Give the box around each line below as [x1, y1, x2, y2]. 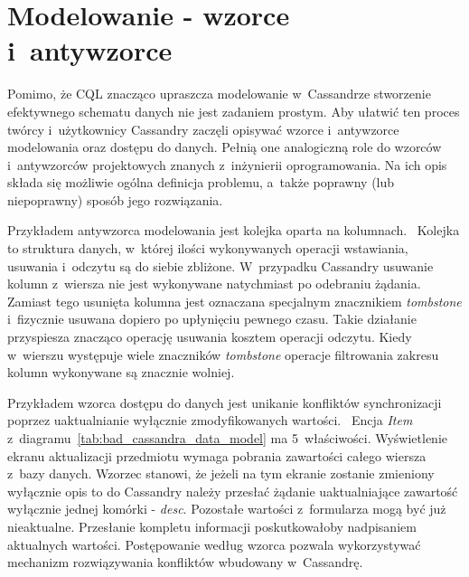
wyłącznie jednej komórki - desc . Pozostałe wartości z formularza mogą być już [7, 499, 446, 518]
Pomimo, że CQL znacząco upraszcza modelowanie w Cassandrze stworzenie [7, 84, 431, 103]
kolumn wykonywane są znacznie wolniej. [7, 363, 235, 382]
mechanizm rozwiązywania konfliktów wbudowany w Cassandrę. [7, 553, 363, 572]
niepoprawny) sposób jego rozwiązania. [7, 190, 223, 209]
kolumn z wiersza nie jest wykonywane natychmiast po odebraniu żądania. [7, 274, 421, 293]
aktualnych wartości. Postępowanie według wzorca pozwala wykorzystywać [7, 534, 421, 553]
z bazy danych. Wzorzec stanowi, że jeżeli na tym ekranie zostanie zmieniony [7, 464, 435, 483]
